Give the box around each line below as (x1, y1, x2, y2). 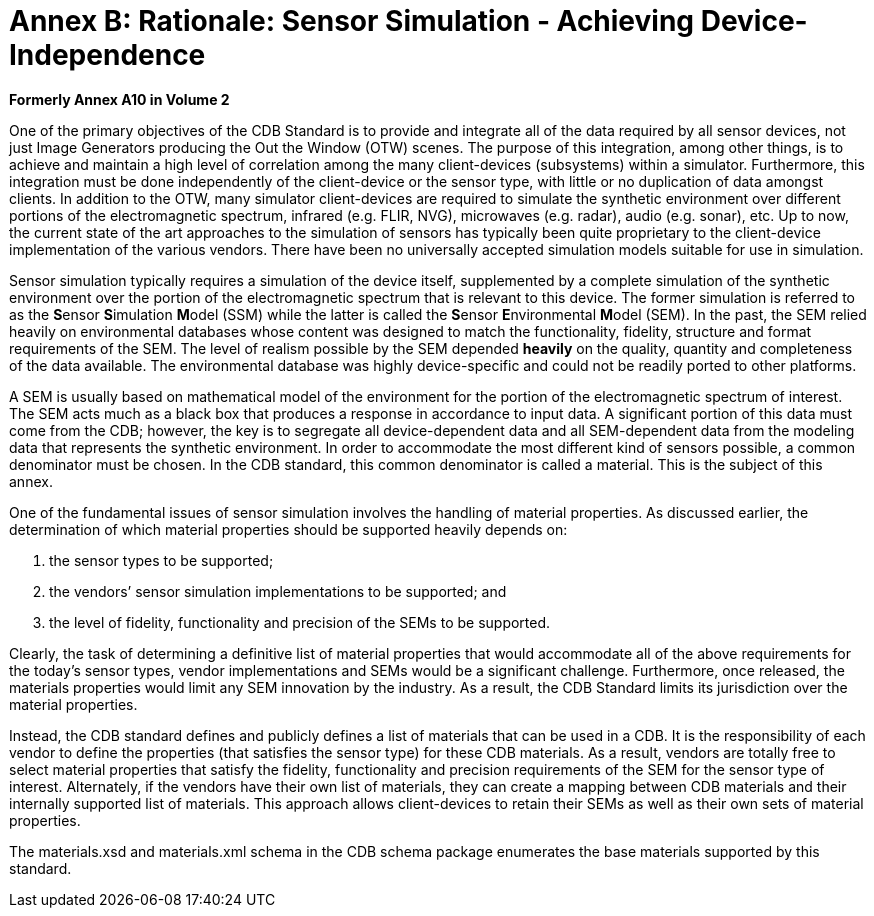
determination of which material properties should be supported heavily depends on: (9, 520, 568, 538)
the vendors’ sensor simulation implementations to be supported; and (49, 582, 507, 600)
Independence (9, 38, 206, 72)
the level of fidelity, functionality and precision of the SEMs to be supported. (49, 613, 551, 631)
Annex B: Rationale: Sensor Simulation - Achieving (9, 4, 695, 38)
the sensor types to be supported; (49, 551, 274, 569)
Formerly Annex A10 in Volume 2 (9, 90, 230, 108)
